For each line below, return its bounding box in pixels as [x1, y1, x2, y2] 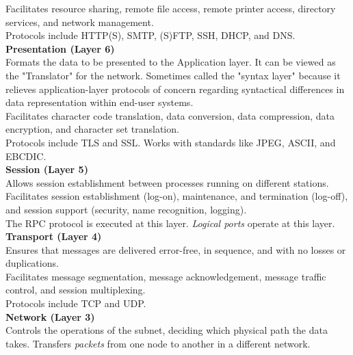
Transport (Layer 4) [5, 229, 102, 244]
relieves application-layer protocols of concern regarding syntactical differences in [5, 81, 345, 96]
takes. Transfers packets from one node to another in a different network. [5, 336, 311, 350]
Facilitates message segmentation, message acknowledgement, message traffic [5, 269, 326, 283]
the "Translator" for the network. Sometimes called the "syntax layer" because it [5, 68, 341, 82]
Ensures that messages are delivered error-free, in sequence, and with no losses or [5, 242, 346, 257]
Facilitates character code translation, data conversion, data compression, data [5, 108, 335, 122]
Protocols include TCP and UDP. [5, 296, 146, 311]
